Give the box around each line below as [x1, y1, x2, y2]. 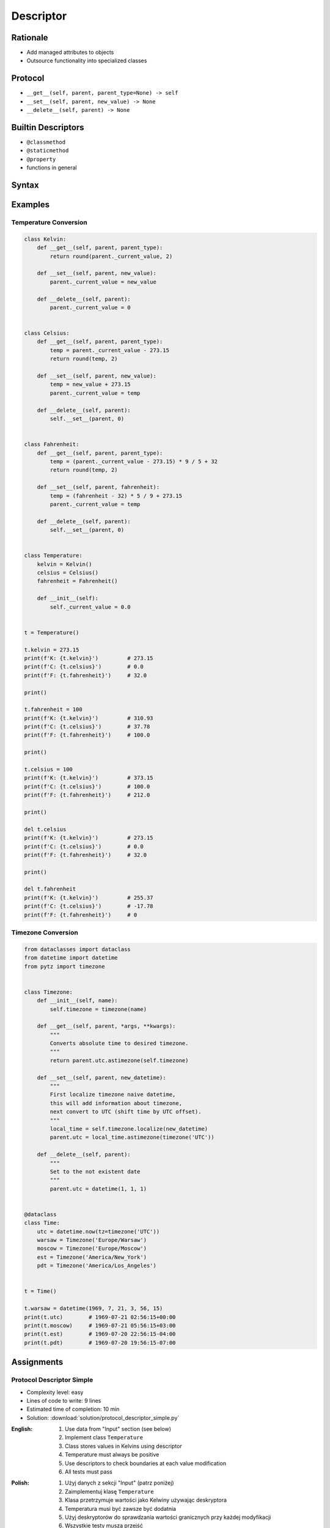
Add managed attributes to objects [26, 49, 114, 56]
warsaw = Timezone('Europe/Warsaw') [37, 1236, 147, 1244]
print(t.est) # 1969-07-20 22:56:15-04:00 [24, 1331, 176, 1338]
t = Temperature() [24, 629, 79, 636]
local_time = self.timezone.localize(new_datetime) [50, 1125, 208, 1132]
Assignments [11, 1357, 64, 1367]
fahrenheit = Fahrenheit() [37, 578, 119, 585]
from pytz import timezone [24, 963, 105, 970]
